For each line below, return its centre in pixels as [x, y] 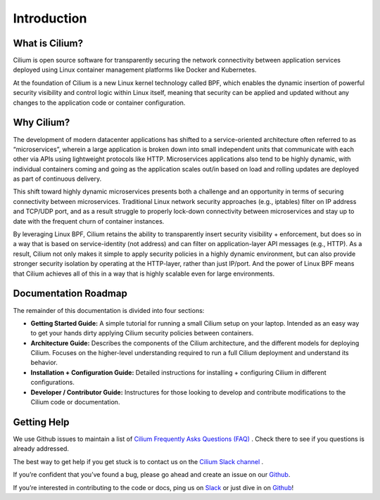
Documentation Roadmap [70, 294]
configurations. [53, 383]
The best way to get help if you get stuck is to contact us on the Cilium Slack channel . [138, 461]
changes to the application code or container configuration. [99, 103]
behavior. [44, 363]
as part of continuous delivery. [57, 179]
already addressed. [41, 449]
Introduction [50, 18]
